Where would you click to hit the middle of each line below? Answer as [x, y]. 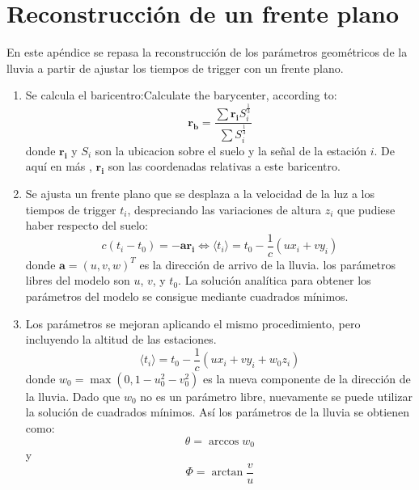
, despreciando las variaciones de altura [224, 209]
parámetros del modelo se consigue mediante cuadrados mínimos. [187, 296]
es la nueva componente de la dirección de [307, 378]
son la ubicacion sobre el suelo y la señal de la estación [231, 150]
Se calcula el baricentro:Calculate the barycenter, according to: [181, 95]
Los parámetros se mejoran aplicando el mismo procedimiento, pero [193, 323]
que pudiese [366, 209]
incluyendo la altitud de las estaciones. [121, 339]
